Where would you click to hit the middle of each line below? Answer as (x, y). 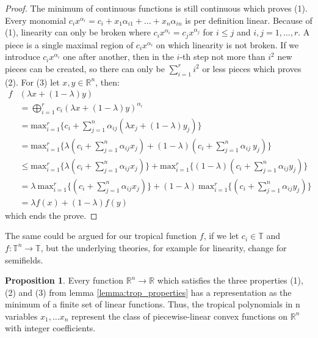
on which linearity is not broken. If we (227, 44)
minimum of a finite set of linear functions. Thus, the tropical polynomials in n (153, 304)
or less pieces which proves (252, 68)
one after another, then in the (118, 57)
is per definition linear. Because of (249, 20)
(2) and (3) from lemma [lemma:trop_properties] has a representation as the (148, 292)
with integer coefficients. (50, 328)
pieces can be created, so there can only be (85, 68)
